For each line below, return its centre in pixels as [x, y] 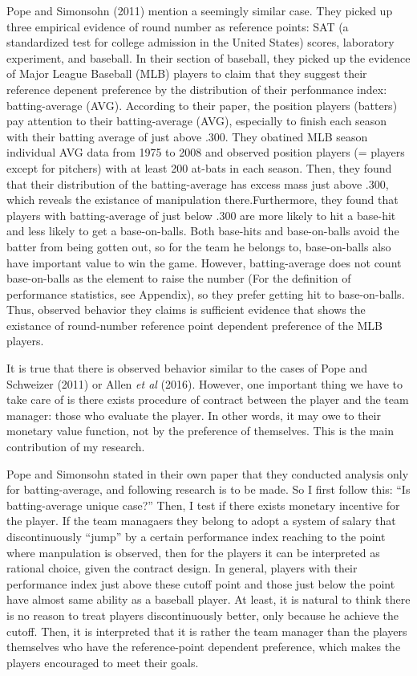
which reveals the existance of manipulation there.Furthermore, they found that [202, 200]
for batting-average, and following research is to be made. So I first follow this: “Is [208, 489]
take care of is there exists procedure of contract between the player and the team [208, 399]
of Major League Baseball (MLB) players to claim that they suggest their [187, 73]
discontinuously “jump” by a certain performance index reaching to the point [196, 536]
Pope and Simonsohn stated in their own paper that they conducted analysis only [208, 473]
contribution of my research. [76, 447]
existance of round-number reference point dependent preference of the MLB [194, 325]
